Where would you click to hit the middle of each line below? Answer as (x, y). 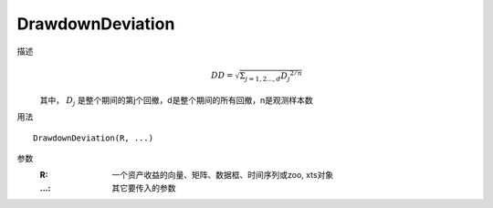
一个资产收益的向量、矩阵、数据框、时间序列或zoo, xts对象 (223, 175)
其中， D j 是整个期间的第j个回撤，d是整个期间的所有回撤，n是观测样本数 (177, 101)
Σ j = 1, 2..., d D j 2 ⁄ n (271, 76)
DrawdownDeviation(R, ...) (94, 138)
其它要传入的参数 (144, 188)
